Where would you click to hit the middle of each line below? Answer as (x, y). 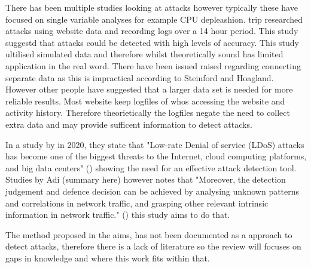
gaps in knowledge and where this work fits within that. (108, 258)
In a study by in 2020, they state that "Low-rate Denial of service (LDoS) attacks (155, 144)
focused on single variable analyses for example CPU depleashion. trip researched (154, 19)
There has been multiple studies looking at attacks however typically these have (152, 7)
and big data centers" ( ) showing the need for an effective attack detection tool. (151, 167)
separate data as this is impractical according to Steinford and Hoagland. (140, 77)
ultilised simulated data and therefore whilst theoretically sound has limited (144, 54)
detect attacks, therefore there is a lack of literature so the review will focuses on (153, 246)
